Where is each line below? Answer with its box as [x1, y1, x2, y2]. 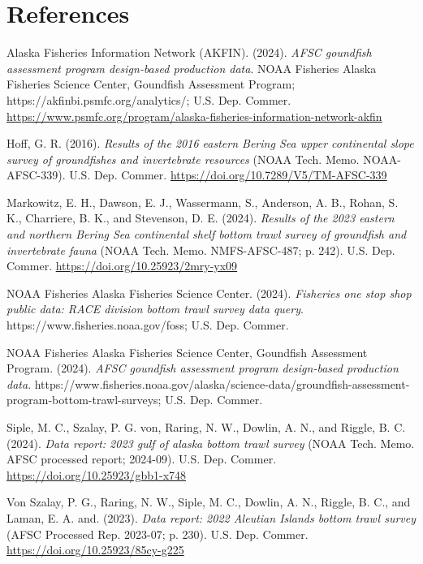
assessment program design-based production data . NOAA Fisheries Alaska [6, 59, 377, 76]
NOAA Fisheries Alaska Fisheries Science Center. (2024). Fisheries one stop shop [6, 284, 412, 301]
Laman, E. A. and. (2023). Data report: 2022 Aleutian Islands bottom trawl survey [6, 509, 416, 526]
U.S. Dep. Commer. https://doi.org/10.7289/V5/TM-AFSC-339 [69, 166, 387, 183]
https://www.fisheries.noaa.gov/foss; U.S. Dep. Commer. [6, 316, 289, 334]
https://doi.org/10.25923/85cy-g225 [6, 541, 184, 558]
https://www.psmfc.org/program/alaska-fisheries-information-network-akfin [6, 107, 382, 124]
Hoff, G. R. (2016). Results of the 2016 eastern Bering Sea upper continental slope [6, 135, 414, 152]
